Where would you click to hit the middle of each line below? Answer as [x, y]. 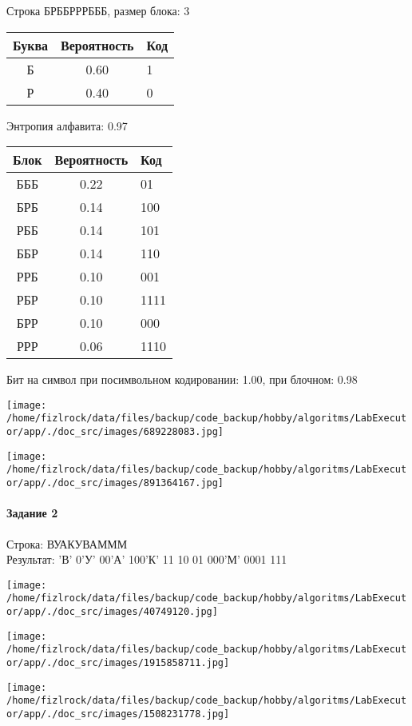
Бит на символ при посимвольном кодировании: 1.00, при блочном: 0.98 [182, 379]
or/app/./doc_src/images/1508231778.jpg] [118, 714]
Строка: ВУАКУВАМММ [67, 543]
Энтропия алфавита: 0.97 [67, 125]
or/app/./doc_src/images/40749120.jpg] [112, 612]
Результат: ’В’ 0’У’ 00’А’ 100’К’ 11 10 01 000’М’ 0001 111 [147, 559]
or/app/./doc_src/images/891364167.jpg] [115, 483]
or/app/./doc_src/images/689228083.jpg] [115, 432]
